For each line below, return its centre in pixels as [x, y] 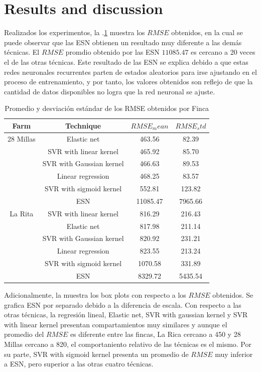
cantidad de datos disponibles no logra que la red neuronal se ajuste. [110, 91]
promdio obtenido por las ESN [112, 52]
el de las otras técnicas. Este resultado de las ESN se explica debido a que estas [126, 61]
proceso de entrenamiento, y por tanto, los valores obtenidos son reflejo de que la [128, 82]
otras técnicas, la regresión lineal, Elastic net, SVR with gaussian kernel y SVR [126, 315]
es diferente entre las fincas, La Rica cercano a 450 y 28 [155, 334]
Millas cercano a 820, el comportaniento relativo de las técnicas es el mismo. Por [128, 344]
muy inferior [234, 354]
